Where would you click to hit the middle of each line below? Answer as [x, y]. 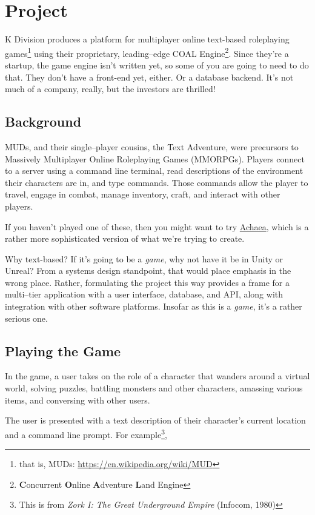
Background [43, 121]
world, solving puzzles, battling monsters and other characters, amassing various [154, 388]
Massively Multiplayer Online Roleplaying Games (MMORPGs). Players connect [155, 158]
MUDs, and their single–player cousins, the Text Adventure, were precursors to [152, 146]
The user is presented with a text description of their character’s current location [155, 420]
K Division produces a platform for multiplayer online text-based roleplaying [147, 39]
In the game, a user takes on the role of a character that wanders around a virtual [157, 376]
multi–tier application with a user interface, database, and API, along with [144, 294]
